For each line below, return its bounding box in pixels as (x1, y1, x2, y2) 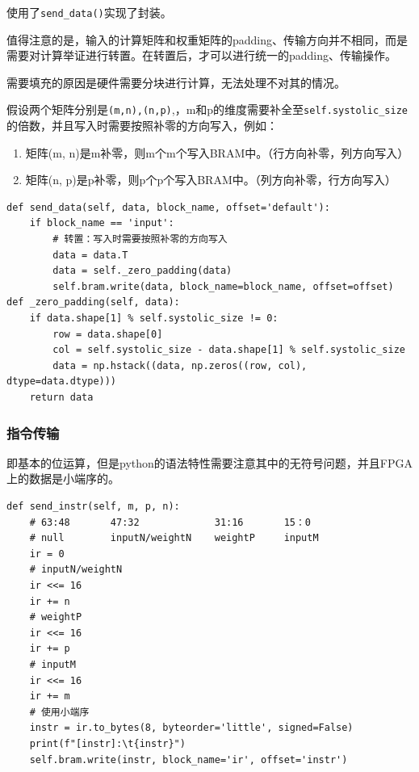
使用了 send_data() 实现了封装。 (6, 4, 172, 20)
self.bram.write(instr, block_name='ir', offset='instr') (29, 753, 348, 766)
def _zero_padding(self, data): (6, 296, 180, 308)
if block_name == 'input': (29, 217, 174, 229)
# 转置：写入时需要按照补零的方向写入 (52, 233, 228, 245)
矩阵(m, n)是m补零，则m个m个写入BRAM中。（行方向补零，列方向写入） (25, 144, 409, 161)
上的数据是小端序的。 (6, 470, 119, 487)
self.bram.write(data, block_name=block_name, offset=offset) (52, 280, 394, 292)
